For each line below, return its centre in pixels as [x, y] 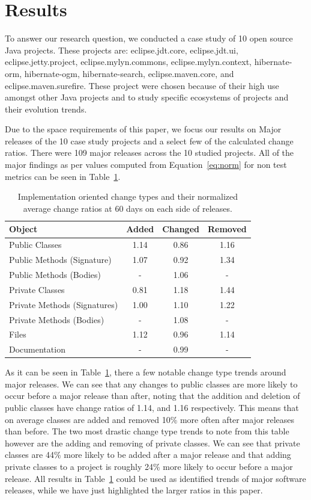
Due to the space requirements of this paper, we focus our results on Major [143, 129]
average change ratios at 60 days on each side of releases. [128, 208]
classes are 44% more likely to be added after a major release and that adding [148, 455]
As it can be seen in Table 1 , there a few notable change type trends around [146, 372]
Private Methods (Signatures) [64, 304]
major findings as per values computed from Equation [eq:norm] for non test [146, 165]
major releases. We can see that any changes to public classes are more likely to [151, 384]
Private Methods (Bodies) [57, 319]
